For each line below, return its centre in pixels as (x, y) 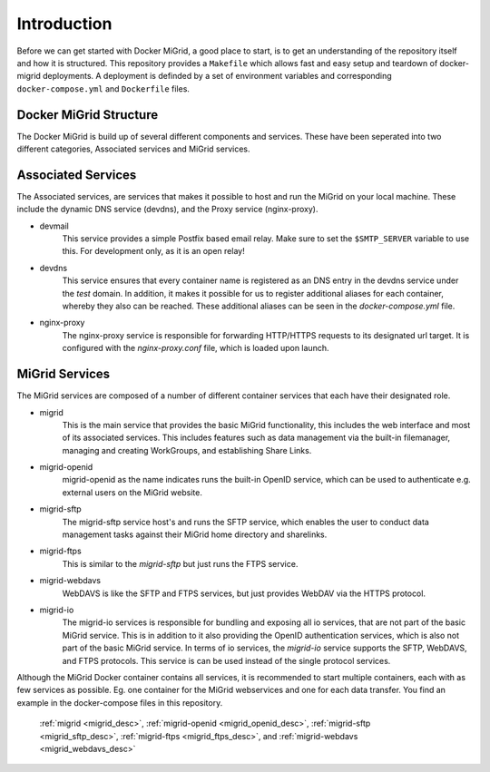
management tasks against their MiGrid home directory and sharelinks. (195, 534)
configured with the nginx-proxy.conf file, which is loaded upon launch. (196, 348)
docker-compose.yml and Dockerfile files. (103, 88)
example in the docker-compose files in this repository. (120, 702)
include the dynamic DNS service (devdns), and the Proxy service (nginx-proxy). (167, 210)
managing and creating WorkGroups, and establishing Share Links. (187, 450)
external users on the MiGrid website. (132, 492)
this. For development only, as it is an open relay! (153, 251)
